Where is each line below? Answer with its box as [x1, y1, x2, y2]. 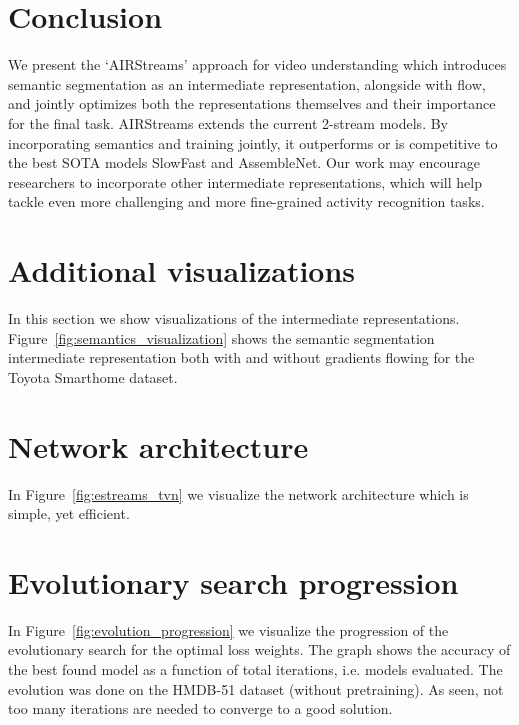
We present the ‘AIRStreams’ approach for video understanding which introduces [8, 54, 507, 75]
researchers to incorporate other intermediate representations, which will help [8, 171, 482, 192]
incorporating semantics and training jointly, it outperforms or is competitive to [8, 132, 498, 153]
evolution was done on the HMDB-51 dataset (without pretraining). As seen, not [8, 678, 504, 699]
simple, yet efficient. [8, 503, 130, 524]
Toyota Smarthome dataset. [8, 366, 178, 387]
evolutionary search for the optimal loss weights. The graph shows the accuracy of [8, 639, 511, 660]
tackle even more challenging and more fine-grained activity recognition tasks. [8, 191, 485, 212]
